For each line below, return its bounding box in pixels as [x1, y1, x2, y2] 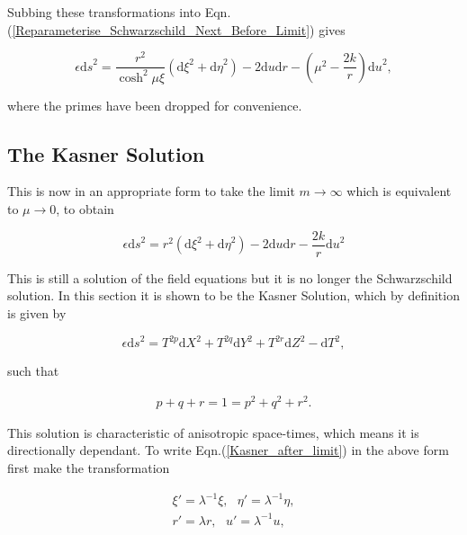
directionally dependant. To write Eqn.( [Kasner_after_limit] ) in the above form [7, 441, 449, 459]
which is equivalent [346, 182, 452, 201]
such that [7, 361, 59, 379]
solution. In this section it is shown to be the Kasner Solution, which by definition [7, 286, 460, 305]
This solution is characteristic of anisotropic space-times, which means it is [7, 423, 419, 441]
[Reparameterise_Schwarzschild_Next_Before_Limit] [12, 20, 310, 39]
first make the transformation [7, 458, 170, 477]
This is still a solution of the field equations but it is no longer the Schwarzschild [7, 268, 453, 287]
